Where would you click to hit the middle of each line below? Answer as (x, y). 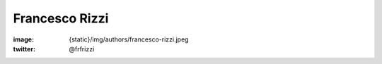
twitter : (24, 49)
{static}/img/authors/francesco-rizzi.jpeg (129, 39)
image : (24, 39)
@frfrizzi (82, 49)
